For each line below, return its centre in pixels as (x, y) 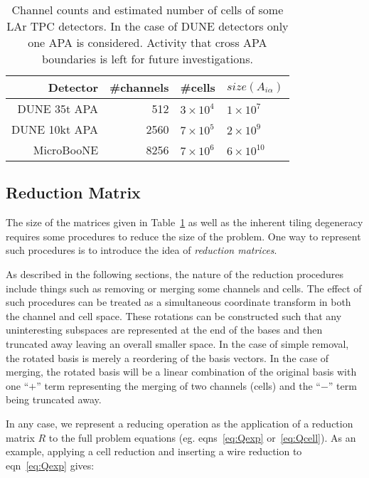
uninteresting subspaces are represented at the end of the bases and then (164, 330)
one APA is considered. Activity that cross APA (148, 42)
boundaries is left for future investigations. (147, 59)
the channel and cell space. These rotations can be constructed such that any (174, 315)
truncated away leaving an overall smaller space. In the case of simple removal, (177, 343)
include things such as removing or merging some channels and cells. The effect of (184, 288)
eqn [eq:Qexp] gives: (50, 465)
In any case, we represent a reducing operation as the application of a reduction (180, 423)
